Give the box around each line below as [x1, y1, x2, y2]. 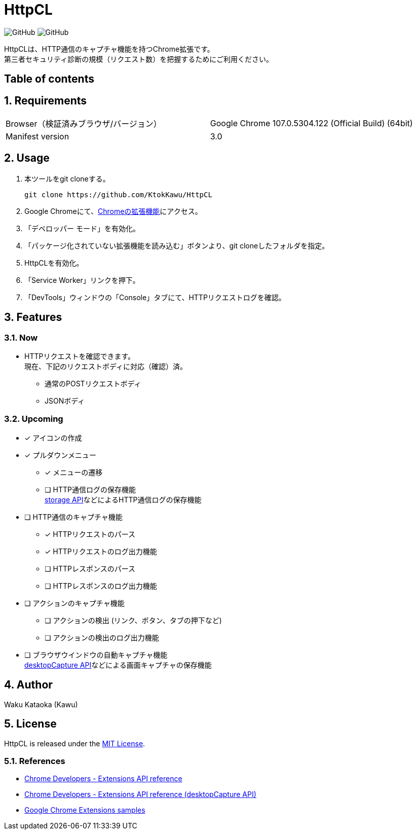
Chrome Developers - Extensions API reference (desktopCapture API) [24, 790, 256, 799]
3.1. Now [4, 332, 38, 343]
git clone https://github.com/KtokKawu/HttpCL [24, 190, 212, 199]
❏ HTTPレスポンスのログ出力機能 [45, 581, 157, 590]
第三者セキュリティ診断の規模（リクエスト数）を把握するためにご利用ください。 [4, 54, 273, 63]
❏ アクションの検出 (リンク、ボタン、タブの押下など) [45, 615, 222, 625]
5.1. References [4, 755, 65, 766]
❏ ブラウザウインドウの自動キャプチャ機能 [24, 650, 168, 659]
